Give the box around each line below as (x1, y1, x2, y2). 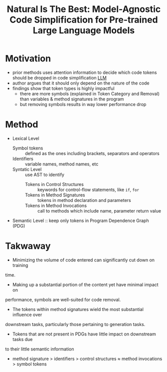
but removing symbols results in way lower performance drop (19, 101, 147, 107)
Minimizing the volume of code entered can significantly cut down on (12, 256, 155, 263)
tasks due (12, 336, 33, 342)
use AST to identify (24, 171, 65, 177)
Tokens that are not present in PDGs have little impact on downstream (12, 331, 156, 337)
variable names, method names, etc (24, 161, 99, 167)
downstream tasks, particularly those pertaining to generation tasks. (5, 321, 146, 327)
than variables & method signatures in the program (19, 96, 124, 102)
